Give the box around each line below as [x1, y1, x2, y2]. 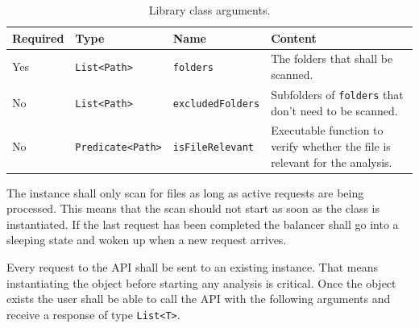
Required [12, 29, 64, 46]
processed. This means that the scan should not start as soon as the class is [6, 200, 380, 217]
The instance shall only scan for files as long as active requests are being [6, 184, 364, 201]
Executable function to [271, 122, 384, 139]
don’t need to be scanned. [271, 102, 398, 118]
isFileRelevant [172, 141, 254, 153]
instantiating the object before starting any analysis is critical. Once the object [6, 274, 396, 291]
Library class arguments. [148, 2, 271, 18]
